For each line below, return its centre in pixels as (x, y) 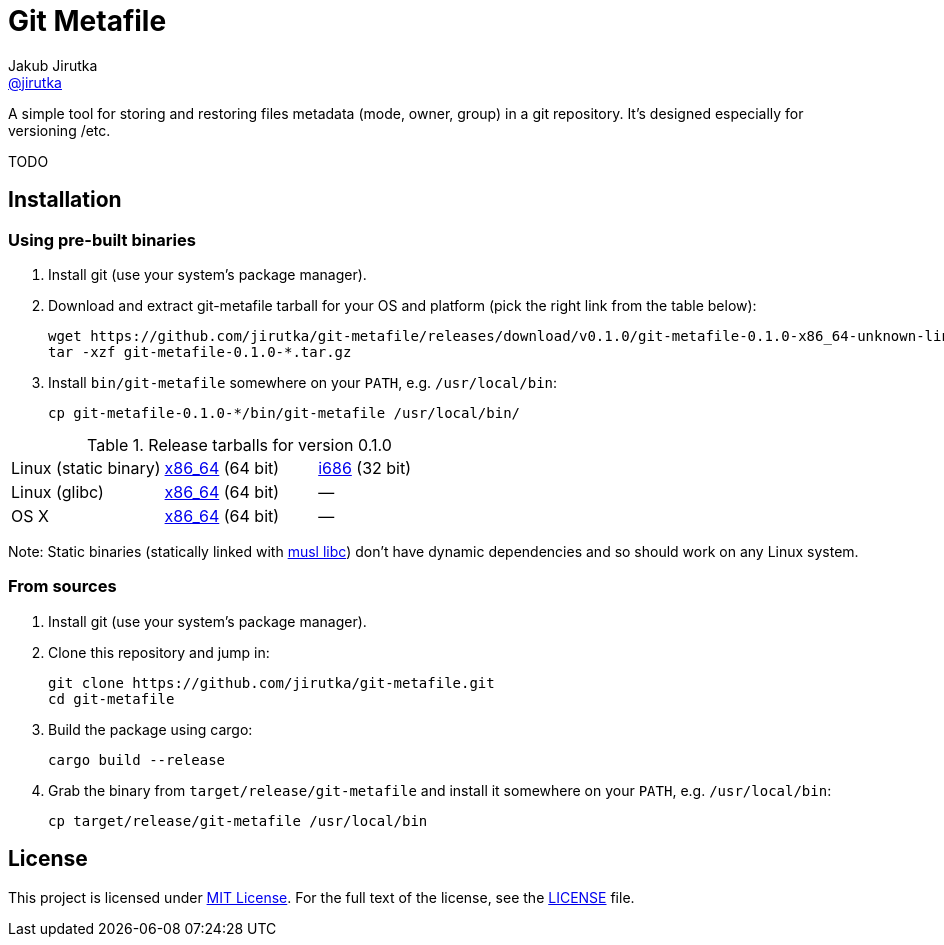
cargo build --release (137, 759)
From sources (62, 586)
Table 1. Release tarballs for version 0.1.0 (239, 444)
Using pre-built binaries (102, 239)
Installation (65, 200)
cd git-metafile (111, 698)
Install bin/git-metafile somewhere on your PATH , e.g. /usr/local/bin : (303, 382)
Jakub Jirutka (53, 65)
